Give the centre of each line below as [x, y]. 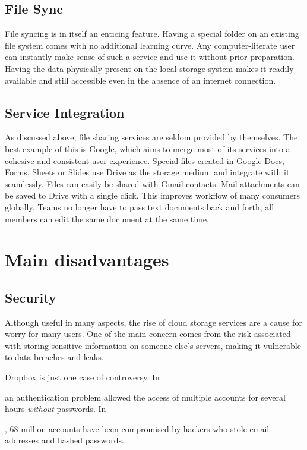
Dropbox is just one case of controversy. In [82, 377]
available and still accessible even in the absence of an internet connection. [140, 80]
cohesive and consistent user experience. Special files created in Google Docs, [145, 160]
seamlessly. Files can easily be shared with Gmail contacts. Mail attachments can [152, 183]
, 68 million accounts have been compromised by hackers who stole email [137, 428]
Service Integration [65, 112]
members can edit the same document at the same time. [107, 218]
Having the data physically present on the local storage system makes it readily [149, 68]
